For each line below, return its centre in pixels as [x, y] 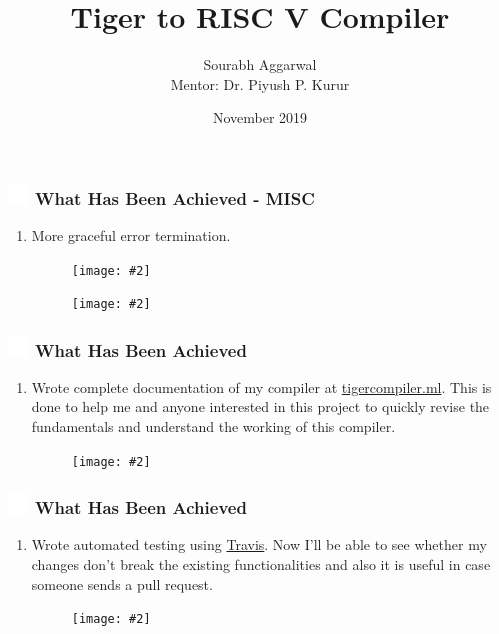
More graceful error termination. [131, 234]
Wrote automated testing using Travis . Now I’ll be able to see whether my [259, 544]
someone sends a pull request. [122, 583]
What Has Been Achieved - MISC [175, 197]
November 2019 [260, 117]
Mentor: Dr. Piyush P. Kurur [260, 83]
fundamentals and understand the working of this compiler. [213, 426]
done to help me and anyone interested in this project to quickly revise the [260, 406]
